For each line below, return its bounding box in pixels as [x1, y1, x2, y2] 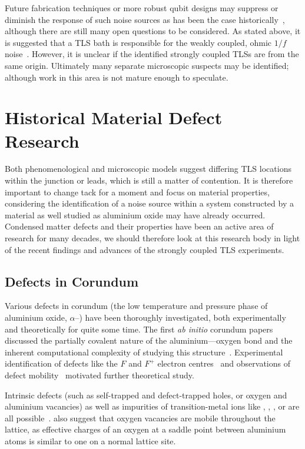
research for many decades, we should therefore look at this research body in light [5, 232, 300, 244]
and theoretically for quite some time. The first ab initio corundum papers [5, 322, 273, 335]
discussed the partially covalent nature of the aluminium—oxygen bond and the [5, 334, 293, 347]
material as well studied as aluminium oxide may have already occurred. [5, 208, 266, 221]
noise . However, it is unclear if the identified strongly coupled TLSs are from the [5, 48, 299, 60]
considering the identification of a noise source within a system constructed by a [5, 197, 294, 209]
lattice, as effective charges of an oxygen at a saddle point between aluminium [5, 423, 286, 435]
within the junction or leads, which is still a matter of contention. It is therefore [5, 174, 293, 187]
